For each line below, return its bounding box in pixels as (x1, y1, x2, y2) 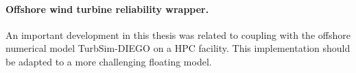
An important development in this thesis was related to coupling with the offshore (5, 27, 351, 42)
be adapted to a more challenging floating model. (5, 54, 212, 68)
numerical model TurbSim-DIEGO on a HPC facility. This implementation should (5, 41, 351, 55)
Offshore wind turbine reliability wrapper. (5, 1, 209, 16)
